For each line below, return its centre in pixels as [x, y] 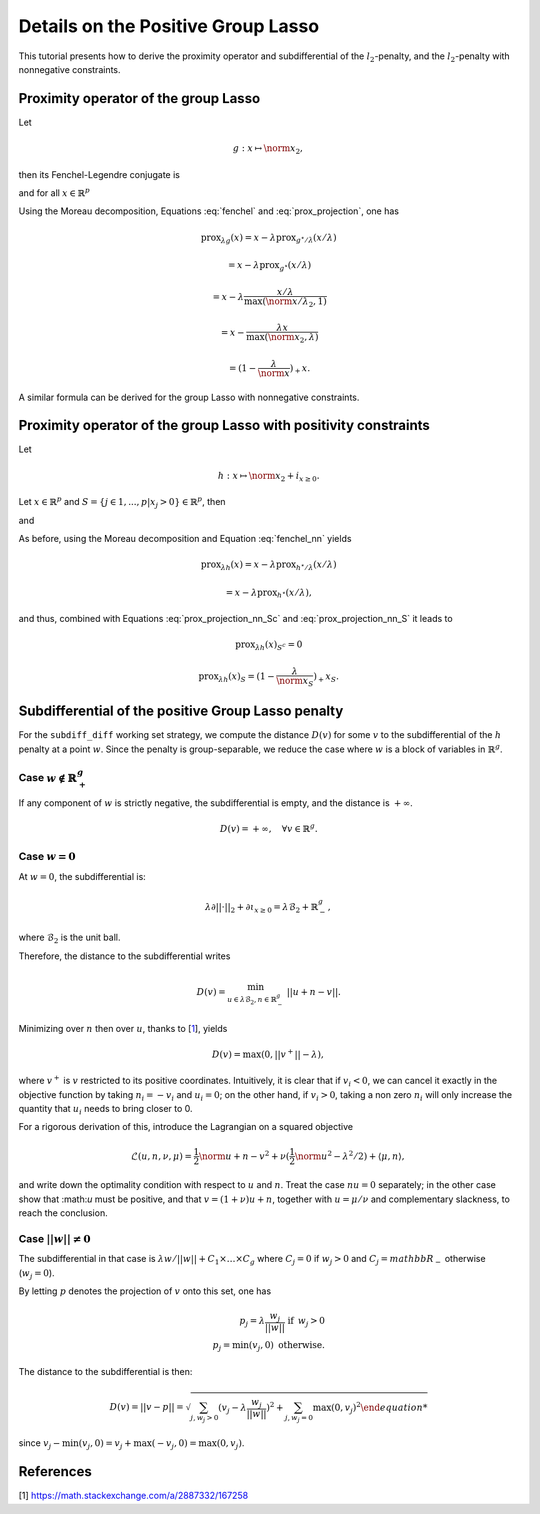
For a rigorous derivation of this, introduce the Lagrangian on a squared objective [186, 1127]
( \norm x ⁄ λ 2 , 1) [294, 302]
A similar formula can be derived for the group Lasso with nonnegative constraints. [189, 397]
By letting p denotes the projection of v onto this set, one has [145, 1291]
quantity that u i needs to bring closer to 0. [106, 1110]
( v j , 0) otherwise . [286, 1346]
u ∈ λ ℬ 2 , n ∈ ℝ [251, 1000]
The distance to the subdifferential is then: [105, 1371]
